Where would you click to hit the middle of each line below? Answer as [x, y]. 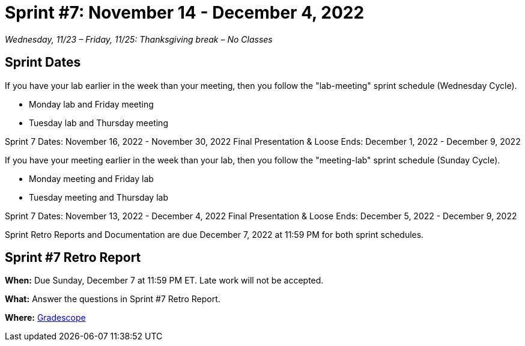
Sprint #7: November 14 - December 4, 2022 [185, 13]
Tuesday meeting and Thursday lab [99, 197]
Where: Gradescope [45, 318]
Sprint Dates [43, 62]
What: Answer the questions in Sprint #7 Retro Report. [113, 299]
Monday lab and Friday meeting [91, 104]
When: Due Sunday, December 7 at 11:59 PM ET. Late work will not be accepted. [164, 281]
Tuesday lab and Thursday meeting [99, 123]
